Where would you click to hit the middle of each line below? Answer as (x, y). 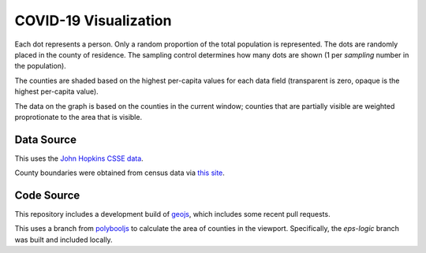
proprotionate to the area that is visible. (78, 117)
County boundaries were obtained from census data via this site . (120, 173)
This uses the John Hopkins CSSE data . (79, 158)
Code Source (47, 195)
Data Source (45, 139)
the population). (40, 66)
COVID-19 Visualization (93, 20)
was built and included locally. (64, 240)
